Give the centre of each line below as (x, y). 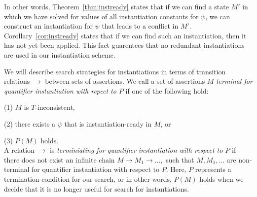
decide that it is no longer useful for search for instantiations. (97, 188)
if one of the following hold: (167, 90)
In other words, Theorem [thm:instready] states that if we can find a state (116, 6)
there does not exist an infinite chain (59, 159)
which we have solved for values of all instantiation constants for (101, 16)
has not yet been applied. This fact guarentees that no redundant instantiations (124, 45)
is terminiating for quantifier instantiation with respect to (136, 150)
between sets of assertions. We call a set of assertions (125, 81)
